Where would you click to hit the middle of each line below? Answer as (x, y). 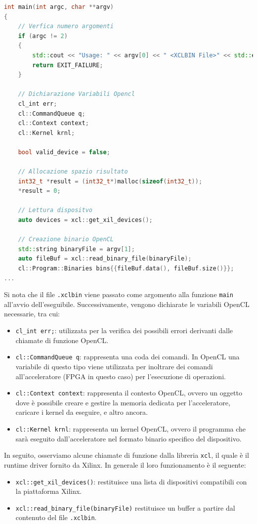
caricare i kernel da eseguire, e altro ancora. (82, 412)
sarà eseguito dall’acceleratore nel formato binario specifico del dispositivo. (128, 438)
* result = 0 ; (39, 191)
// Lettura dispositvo (55, 210)
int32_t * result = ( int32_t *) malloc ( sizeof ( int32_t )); (110, 181)
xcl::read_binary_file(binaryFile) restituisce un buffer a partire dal (125, 507)
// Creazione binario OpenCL (66, 240)
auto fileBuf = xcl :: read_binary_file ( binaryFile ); (105, 259)
